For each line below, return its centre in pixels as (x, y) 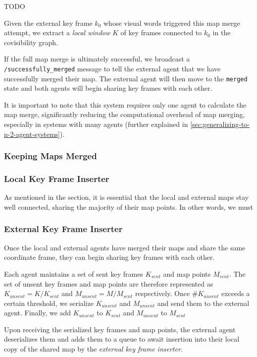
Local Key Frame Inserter (57, 179)
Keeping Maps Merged (51, 156)
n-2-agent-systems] (32, 134)
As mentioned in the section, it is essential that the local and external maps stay (127, 197)
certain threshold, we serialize (49, 303)
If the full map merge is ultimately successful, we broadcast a (97, 59)
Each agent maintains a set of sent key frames (74, 273)
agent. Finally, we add (38, 313)
